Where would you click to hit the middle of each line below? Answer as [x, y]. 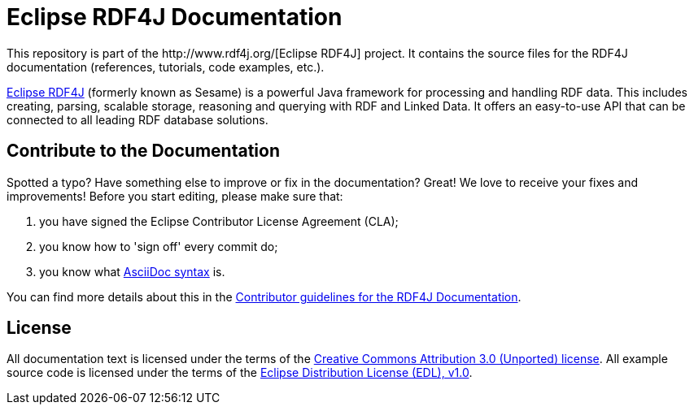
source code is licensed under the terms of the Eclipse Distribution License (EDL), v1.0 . [240, 373]
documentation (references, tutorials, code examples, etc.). [166, 67]
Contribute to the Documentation [143, 151]
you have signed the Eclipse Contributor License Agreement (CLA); [219, 221]
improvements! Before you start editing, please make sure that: [175, 196]
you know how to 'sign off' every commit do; [159, 246]
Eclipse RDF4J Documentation [175, 17]
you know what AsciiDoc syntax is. [132, 271]
